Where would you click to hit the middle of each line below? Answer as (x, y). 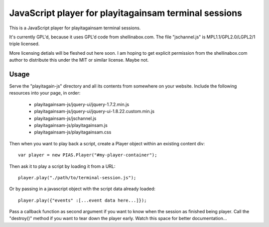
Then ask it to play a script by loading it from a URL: (62, 166)
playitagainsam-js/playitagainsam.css (73, 132)
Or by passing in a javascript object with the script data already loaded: (82, 189)
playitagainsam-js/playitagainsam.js (71, 125)
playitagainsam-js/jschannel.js (65, 118)
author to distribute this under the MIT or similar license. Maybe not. (79, 60)
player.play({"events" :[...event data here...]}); (82, 200)
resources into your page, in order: (45, 93)
